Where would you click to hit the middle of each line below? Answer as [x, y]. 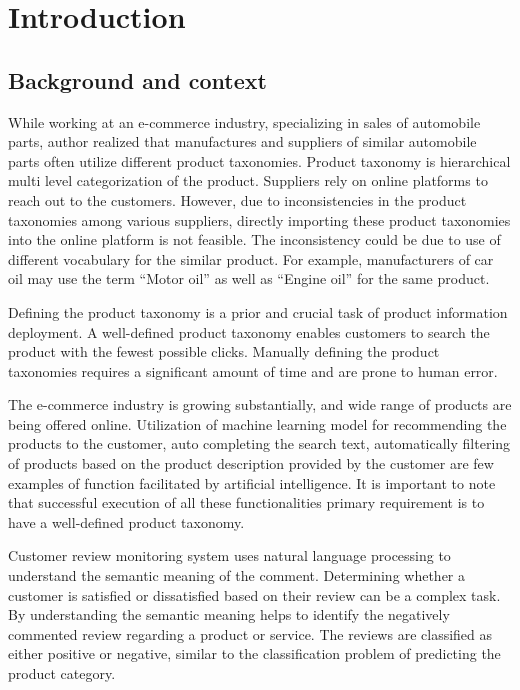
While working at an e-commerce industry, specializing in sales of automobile [244, 121]
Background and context [137, 79]
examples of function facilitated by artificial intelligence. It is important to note [252, 482]
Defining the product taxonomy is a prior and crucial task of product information [258, 311]
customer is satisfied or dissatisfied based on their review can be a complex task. [254, 594]
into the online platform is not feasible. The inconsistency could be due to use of [254, 239]
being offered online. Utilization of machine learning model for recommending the [257, 423]
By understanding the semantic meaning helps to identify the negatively [229, 614]
